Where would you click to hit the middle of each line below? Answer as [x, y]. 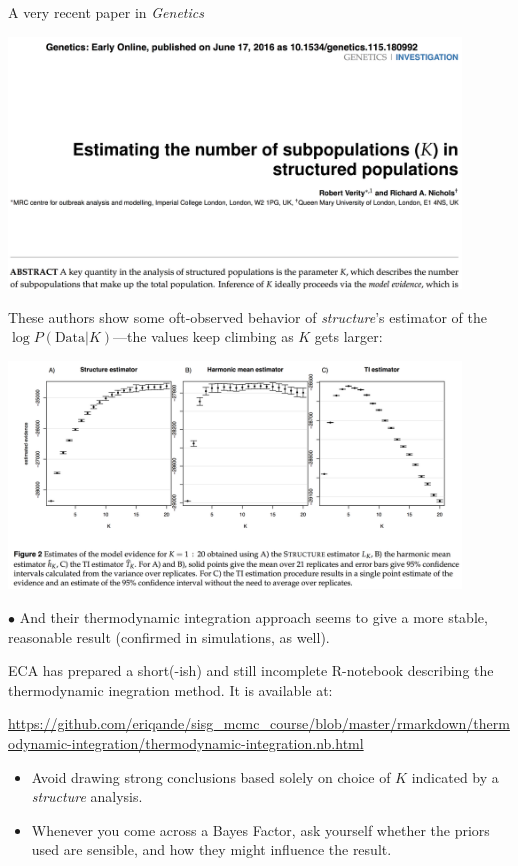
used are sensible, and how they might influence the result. [211, 849]
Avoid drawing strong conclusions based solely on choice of [211, 776]
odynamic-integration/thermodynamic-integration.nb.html [186, 742]
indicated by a [455, 776]
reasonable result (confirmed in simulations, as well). [169, 636]
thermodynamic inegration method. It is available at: [170, 689]
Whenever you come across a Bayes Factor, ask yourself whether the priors [260, 829]
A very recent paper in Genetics [106, 12]
